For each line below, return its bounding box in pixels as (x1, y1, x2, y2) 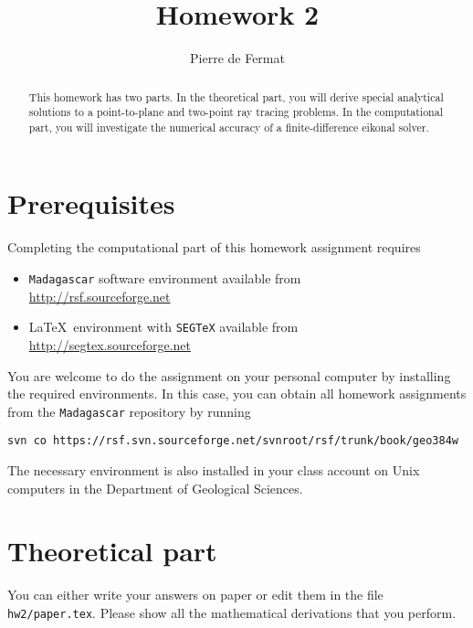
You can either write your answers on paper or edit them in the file (7, 585, 384, 604)
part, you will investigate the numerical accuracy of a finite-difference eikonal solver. (28, 119, 429, 134)
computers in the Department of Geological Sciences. (7, 478, 303, 497)
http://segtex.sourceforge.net (28, 335, 191, 354)
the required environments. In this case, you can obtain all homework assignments (7, 384, 467, 403)
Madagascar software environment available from (28, 269, 301, 288)
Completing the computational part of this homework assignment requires (7, 238, 421, 257)
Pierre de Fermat (190, 48, 285, 68)
